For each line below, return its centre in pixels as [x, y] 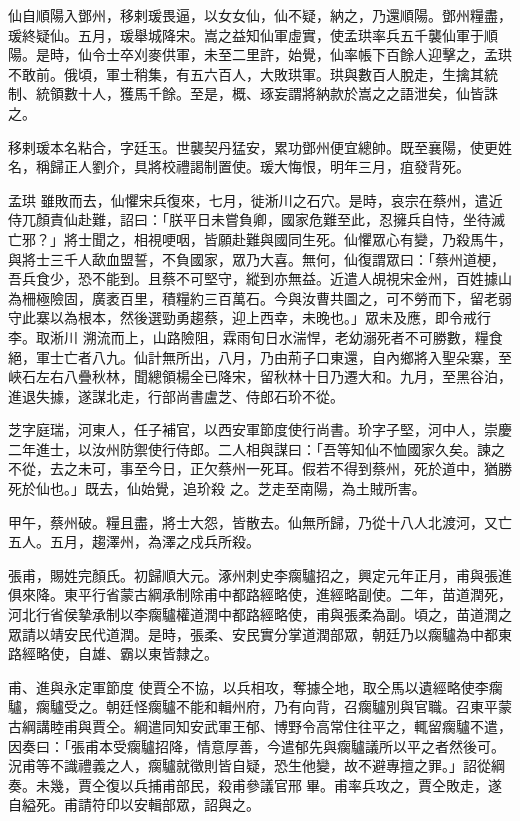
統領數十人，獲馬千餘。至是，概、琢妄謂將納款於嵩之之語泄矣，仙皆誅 [266, 93]
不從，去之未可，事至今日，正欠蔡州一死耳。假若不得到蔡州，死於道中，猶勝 [260, 468]
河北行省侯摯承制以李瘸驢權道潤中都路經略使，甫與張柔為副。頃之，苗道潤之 [260, 614]
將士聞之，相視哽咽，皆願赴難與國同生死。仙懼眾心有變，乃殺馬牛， [287, 238]
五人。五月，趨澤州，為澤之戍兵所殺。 [134, 541]
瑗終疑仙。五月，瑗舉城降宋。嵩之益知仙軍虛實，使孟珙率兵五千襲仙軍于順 [253, 34]
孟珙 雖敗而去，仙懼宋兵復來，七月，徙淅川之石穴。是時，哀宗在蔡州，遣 [248, 199]
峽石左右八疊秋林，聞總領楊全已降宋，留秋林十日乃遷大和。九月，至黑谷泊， [260, 376]
